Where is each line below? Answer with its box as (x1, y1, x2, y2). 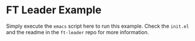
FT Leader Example (6, 3, 102, 17)
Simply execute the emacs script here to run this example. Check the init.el (6, 23, 189, 29)
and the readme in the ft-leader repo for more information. (6, 28, 149, 35)
